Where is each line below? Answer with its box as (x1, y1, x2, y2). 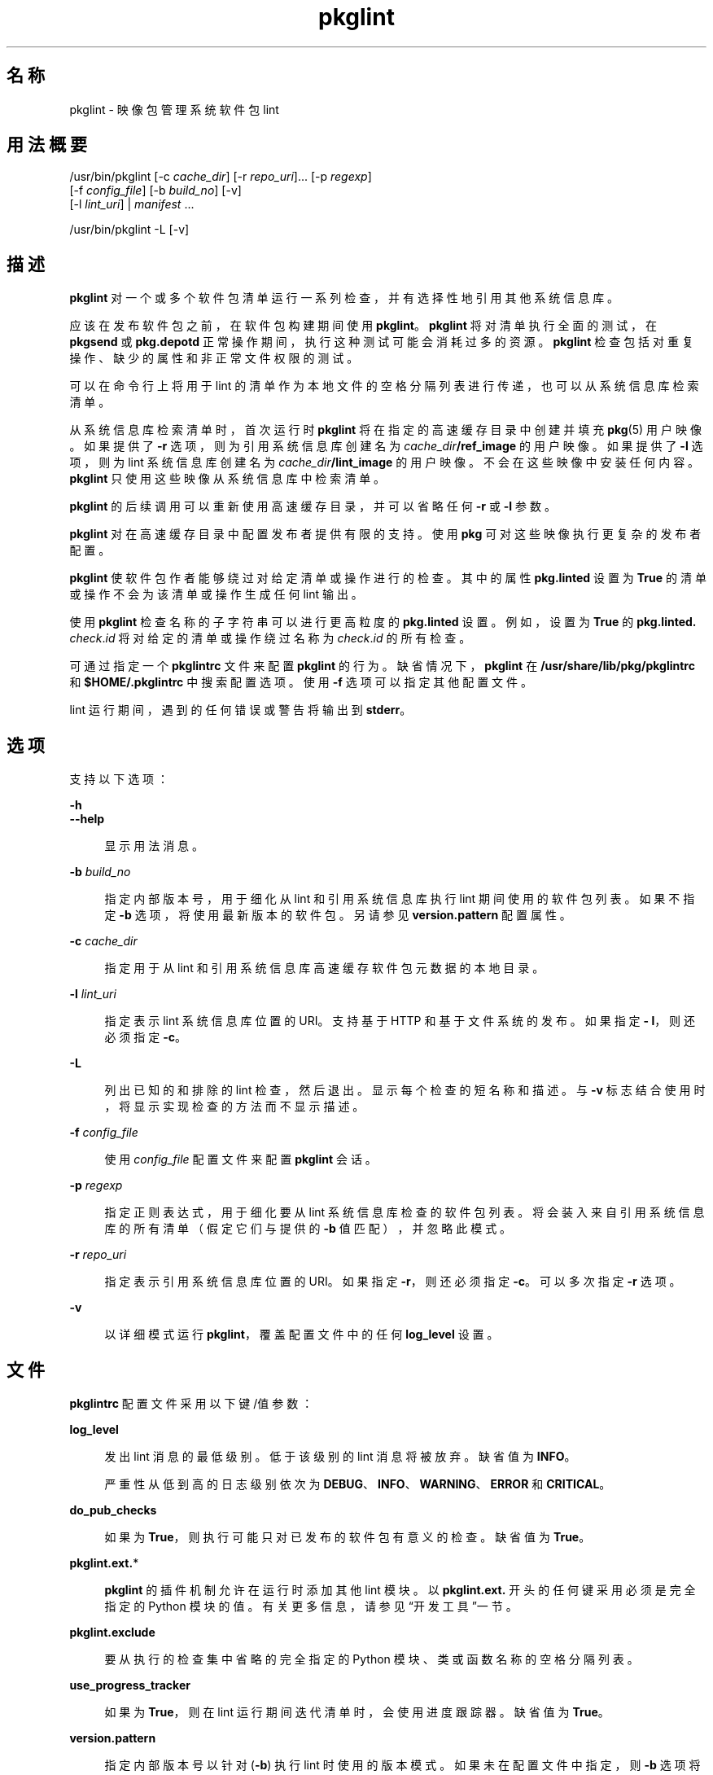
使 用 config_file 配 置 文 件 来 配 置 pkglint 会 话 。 (104, 1152, 377, 1167)
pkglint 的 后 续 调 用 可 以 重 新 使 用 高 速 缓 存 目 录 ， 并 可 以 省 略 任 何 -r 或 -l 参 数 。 (69, 499, 556, 514)
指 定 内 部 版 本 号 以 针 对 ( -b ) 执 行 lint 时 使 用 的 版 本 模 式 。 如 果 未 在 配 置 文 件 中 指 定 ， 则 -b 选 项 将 (104, 1757, 701, 1772)
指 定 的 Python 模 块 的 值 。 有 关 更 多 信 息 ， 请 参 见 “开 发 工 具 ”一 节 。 (104, 1598, 518, 1613)
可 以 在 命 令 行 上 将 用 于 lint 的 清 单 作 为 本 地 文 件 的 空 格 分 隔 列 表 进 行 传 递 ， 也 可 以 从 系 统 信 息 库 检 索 (69, 379, 699, 393)
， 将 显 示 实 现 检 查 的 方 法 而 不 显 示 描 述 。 (104, 1099, 365, 1114)
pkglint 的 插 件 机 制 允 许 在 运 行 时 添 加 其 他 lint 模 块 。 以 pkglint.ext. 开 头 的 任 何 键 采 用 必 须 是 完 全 (104, 1582, 696, 1597)
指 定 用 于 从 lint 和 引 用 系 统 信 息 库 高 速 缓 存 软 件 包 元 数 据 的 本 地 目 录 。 (104, 961, 545, 975)
